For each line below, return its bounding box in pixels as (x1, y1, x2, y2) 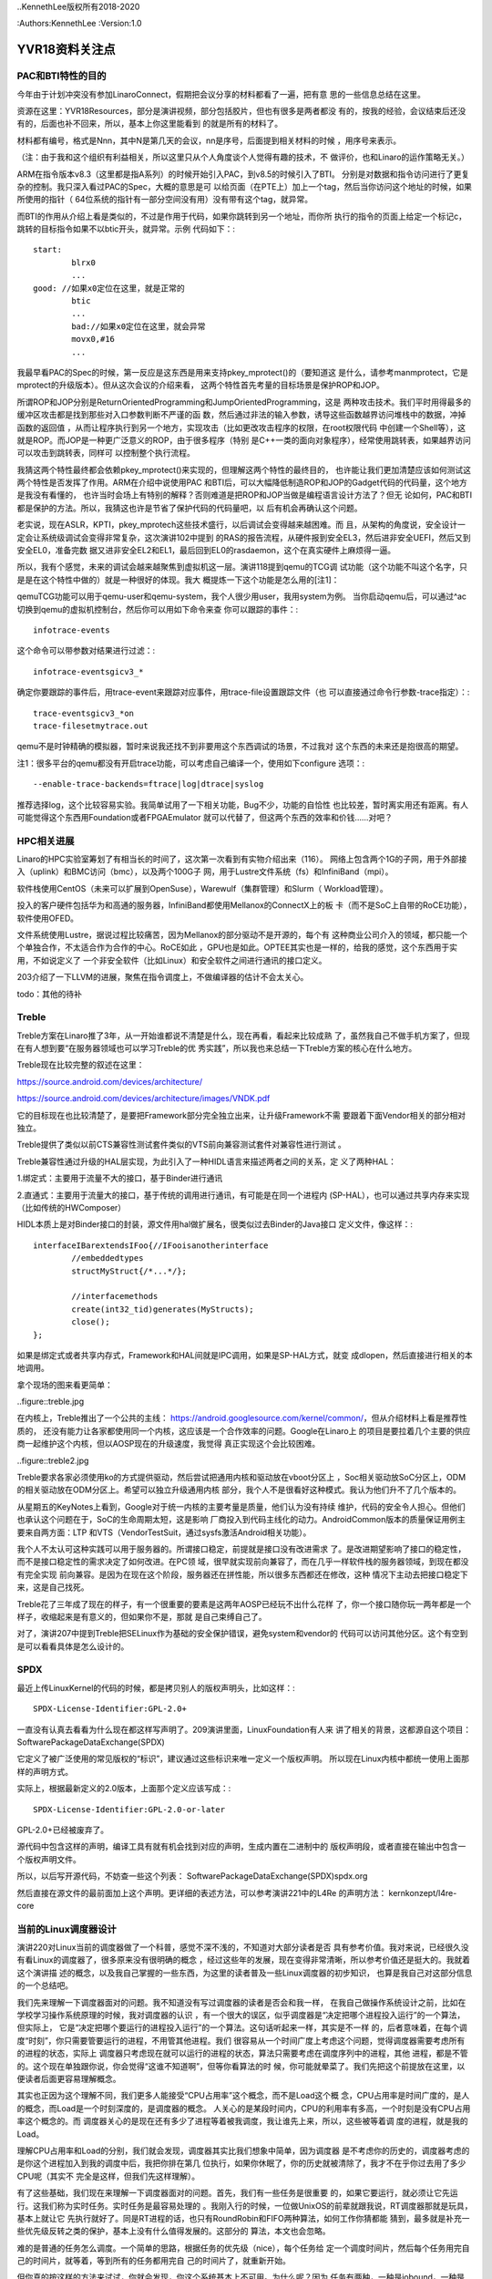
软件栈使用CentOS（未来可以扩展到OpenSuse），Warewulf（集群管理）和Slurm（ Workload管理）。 (16, 882, 388, 893)
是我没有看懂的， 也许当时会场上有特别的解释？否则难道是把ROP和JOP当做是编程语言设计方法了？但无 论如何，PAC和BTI (16, 490, 473, 500)
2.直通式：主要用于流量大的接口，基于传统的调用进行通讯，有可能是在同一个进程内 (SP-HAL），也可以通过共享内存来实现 (16, 1190, 470, 1201)
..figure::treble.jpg (16, 1396, 85, 1408)
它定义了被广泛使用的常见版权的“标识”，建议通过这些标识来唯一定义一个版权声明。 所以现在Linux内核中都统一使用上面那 (16, 1753, 469, 1764)
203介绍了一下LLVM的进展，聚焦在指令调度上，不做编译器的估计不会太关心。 (16, 972, 309, 983)
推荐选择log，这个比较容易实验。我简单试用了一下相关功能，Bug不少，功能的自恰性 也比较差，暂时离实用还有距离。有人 (16, 799, 469, 810)
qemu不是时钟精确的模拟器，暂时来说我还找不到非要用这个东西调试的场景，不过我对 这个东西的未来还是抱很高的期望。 (16, 741, 464, 752)
